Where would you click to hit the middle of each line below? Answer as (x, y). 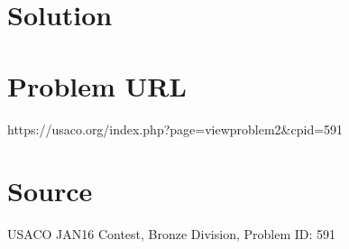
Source (50, 191)
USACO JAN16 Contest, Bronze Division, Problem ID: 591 (172, 234)
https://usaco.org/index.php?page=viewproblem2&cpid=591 (175, 129)
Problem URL (97, 85)
